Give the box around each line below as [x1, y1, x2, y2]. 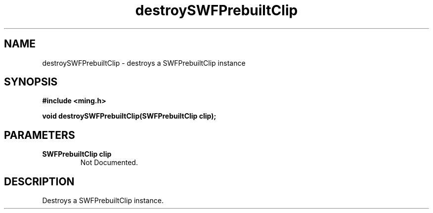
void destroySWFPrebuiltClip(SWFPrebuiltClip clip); [42, 112, 216, 121]
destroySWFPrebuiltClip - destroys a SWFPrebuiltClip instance [42, 58, 246, 67]
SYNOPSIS [4, 76, 58, 88]
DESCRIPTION [4, 175, 75, 188]
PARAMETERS [4, 128, 75, 141]
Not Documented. [80, 158, 138, 167]
